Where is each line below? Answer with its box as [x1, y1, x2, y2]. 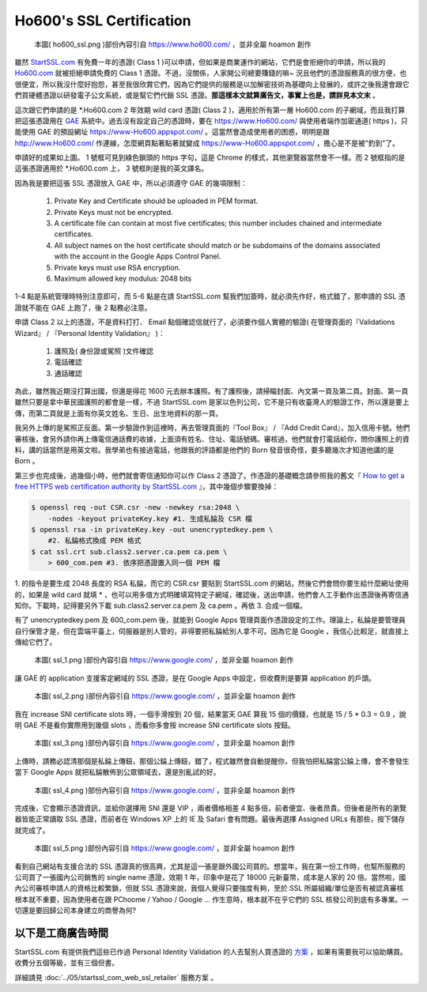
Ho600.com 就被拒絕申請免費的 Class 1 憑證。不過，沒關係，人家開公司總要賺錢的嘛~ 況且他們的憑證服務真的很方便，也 [14, 68, 407, 78]
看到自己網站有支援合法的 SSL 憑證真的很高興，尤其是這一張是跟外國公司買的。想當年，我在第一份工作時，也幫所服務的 [14, 862, 406, 871]
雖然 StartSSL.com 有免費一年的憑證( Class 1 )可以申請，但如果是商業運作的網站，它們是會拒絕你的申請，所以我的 [14, 57, 386, 66]
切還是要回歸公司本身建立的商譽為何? [14, 906, 137, 915]
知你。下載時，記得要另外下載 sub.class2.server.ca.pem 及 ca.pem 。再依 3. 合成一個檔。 [14, 601, 308, 610]
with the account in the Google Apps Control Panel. [54, 251, 221, 261]
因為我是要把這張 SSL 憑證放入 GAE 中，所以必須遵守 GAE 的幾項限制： [14, 178, 248, 187]
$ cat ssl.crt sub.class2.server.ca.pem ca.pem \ [31, 547, 228, 556]
